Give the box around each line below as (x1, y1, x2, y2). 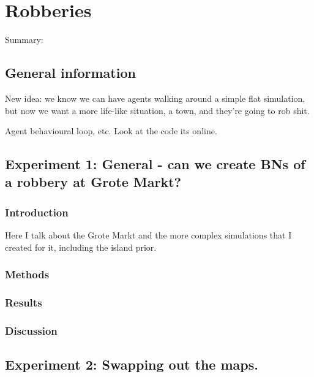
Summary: (5, 33, 43, 46)
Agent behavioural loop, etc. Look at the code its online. (5, 124, 217, 137)
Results (5, 295, 42, 310)
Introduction (5, 204, 69, 219)
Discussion (5, 322, 58, 338)
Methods (5, 267, 50, 282)
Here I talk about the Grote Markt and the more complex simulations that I (5, 229, 292, 242)
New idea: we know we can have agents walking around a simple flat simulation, (5, 91, 305, 104)
